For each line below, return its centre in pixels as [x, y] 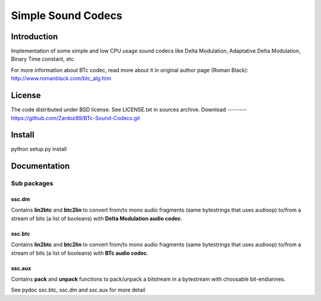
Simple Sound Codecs [67, 15]
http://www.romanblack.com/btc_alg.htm [61, 79]
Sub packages [32, 183]
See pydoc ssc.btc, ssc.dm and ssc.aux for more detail [78, 290]
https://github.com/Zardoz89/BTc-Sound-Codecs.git [75, 118]
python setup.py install [39, 149]
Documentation [40, 166]
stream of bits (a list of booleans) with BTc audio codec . [80, 253]
